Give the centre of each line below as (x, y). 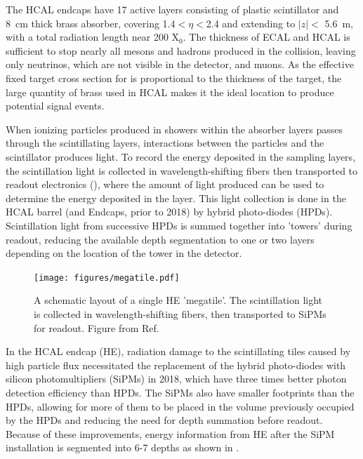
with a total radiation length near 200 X (93, 37)
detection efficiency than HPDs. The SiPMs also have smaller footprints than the (180, 392)
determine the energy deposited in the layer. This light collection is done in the (176, 198)
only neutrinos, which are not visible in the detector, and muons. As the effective (180, 64)
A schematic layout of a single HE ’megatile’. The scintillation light (178, 300)
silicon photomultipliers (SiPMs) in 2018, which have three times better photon (176, 379)
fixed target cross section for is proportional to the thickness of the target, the (174, 78)
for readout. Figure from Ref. (97, 327)
